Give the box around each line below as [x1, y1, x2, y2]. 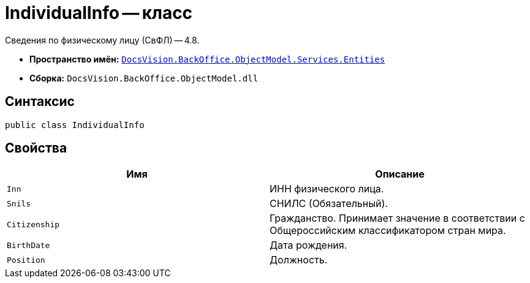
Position [7, 255, 45, 265]
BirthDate [7, 240, 50, 250]
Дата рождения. [270, 239, 347, 252]
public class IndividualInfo [5, 119, 145, 130]
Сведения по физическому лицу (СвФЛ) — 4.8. [5, 34, 200, 45]
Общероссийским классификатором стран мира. [270, 224, 506, 237]
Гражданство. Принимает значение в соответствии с [270, 212, 525, 225]
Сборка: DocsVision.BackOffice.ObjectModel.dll [29, 72, 259, 83]
